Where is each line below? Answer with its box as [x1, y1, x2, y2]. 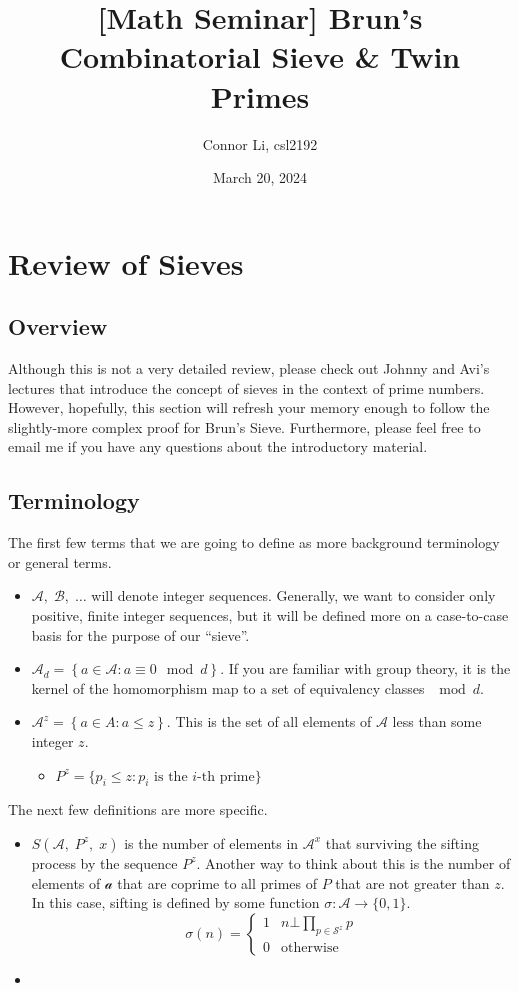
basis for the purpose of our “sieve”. [31, 624, 250, 645]
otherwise [281, 941, 339, 956]
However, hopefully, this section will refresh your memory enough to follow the [8, 397, 490, 418]
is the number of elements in [124, 832, 299, 853]
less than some [392, 711, 482, 732]
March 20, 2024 [212, 167, 308, 188]
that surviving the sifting [325, 832, 479, 853]
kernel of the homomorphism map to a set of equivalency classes [31, 677, 425, 698]
